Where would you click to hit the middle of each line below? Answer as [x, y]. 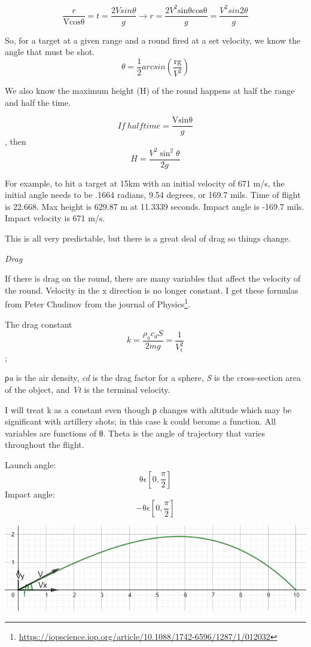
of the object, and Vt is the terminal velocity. [88, 390]
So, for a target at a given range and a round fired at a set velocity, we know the [153, 40]
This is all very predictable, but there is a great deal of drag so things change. [148, 238]
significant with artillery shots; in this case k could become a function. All [141, 421]
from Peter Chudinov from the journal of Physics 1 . [97, 303]
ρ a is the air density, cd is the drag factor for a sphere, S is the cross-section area [153, 378]
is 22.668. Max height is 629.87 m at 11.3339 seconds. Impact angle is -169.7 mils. [155, 206]
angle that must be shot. [50, 52]
